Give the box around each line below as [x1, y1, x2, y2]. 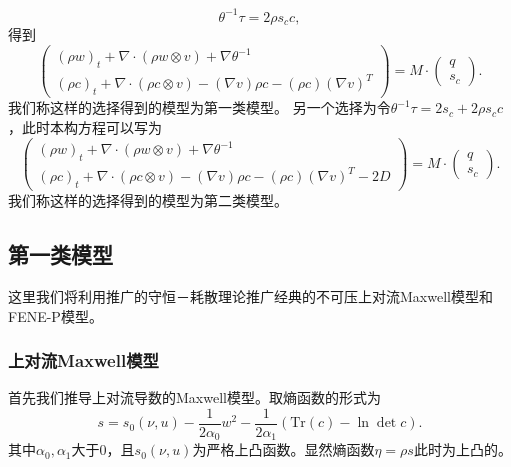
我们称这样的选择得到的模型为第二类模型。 [8, 190, 288, 211]
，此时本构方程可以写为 [8, 116, 162, 137]
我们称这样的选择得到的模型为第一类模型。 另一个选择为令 [8, 97, 391, 118]
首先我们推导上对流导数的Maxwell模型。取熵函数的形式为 [8, 387, 381, 408]
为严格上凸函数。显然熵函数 [192, 439, 375, 460]
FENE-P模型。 [8, 305, 103, 326]
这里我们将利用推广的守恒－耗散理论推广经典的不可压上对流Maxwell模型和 [8, 285, 493, 306]
